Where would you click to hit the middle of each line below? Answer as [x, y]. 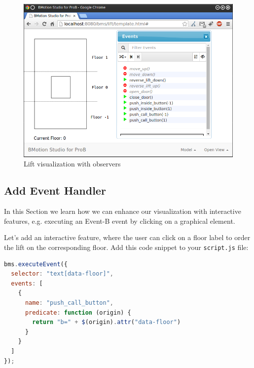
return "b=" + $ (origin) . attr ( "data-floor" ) [107, 322]
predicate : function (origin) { [78, 312]
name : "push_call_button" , [69, 303]
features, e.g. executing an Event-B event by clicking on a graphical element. [120, 221]
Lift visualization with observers [72, 164]
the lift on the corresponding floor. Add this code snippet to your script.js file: [126, 247]
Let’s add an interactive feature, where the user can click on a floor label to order [127, 237]
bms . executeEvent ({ [36, 264]
